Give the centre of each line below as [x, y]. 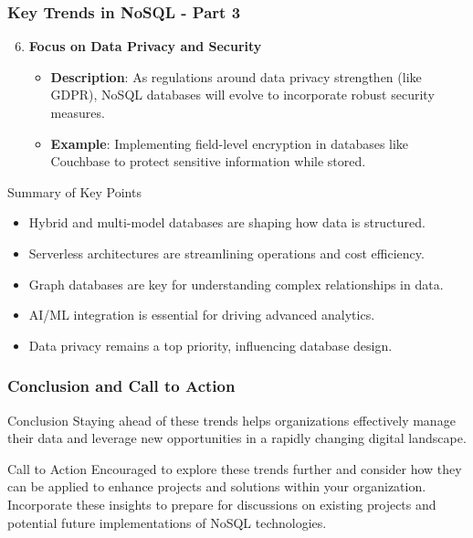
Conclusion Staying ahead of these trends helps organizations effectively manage [231, 420]
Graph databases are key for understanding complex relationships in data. [236, 284]
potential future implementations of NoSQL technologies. [167, 522]
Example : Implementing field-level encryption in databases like [230, 143]
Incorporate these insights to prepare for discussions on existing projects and [222, 504]
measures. [78, 112]
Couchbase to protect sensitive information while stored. [208, 161]
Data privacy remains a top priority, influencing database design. [210, 345]
